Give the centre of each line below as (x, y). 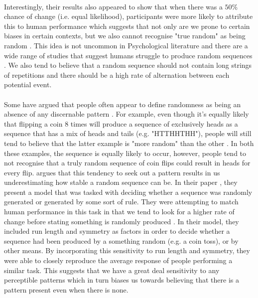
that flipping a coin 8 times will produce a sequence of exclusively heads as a (121, 123)
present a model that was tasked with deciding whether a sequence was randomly (128, 192)
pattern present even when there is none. (66, 289)
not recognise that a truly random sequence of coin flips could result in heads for (127, 163)
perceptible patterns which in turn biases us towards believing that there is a (122, 280)
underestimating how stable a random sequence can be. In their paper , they (121, 182)
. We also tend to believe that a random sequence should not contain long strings (128, 65)
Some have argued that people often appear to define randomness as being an (123, 104)
